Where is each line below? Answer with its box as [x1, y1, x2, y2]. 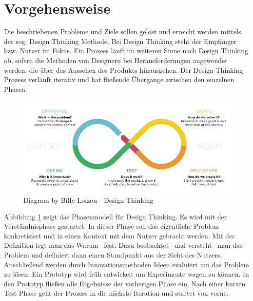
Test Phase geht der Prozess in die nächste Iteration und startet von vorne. [4, 288, 229, 298]
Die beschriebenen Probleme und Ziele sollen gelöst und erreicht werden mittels [4, 26, 241, 37]
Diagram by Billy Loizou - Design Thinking [23, 194, 154, 205]
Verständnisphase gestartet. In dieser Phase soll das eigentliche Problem [4, 221, 219, 231]
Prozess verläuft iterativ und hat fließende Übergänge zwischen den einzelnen [4, 74, 234, 85]
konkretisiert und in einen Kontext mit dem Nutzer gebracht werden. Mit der [4, 230, 235, 240]
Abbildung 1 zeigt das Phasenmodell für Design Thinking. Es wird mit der [4, 211, 227, 221]
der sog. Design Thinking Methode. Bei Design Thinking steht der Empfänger [4, 36, 236, 46]
